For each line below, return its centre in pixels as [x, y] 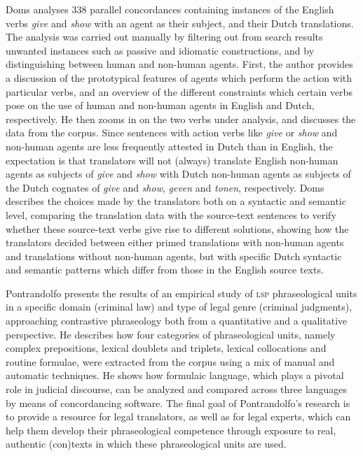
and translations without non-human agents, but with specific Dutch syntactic [174, 256]
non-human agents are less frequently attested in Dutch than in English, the [169, 146]
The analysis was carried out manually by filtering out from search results [164, 37]
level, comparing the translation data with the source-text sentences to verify [171, 214]
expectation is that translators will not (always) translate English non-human [172, 160]
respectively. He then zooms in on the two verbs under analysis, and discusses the [181, 119]
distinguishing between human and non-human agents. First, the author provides [179, 64]
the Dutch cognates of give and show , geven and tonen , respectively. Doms [165, 187]
